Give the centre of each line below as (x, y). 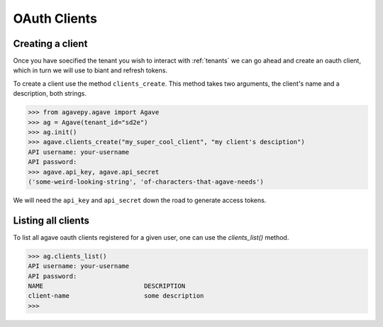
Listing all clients (51, 220)
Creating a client (50, 44)
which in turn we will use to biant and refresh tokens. (90, 70)
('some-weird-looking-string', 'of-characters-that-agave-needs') (146, 182)
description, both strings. (50, 94)
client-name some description (116, 296)
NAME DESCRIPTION (107, 286)
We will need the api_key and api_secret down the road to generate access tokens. (140, 200)
